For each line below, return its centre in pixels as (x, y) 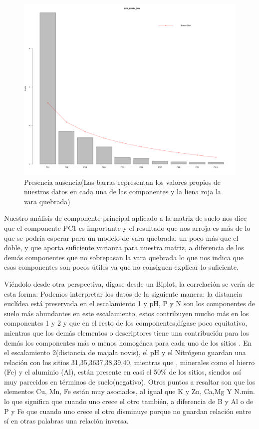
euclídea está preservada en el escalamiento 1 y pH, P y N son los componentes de (130, 303)
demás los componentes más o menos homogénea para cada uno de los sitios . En (128, 342)
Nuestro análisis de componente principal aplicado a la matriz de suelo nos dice (126, 218)
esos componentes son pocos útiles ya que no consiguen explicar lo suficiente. (121, 267)
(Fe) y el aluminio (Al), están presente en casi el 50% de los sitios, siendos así (123, 372)
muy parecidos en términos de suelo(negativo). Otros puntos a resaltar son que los (130, 381)
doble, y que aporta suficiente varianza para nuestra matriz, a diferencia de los (124, 247)
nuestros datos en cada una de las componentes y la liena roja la (123, 192)
